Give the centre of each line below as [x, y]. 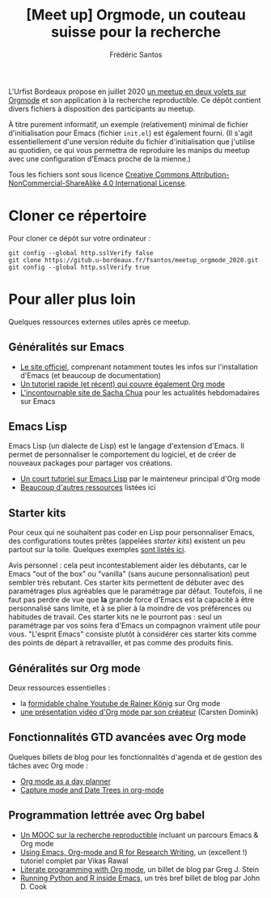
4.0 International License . [145, 183]
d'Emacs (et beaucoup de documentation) [91, 375]
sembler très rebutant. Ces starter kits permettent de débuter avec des [126, 583]
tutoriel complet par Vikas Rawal [74, 861]
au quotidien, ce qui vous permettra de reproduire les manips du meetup [129, 150]
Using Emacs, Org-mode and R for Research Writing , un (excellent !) [134, 852]
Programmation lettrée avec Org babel [106, 815]
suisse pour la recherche [136, 32]
